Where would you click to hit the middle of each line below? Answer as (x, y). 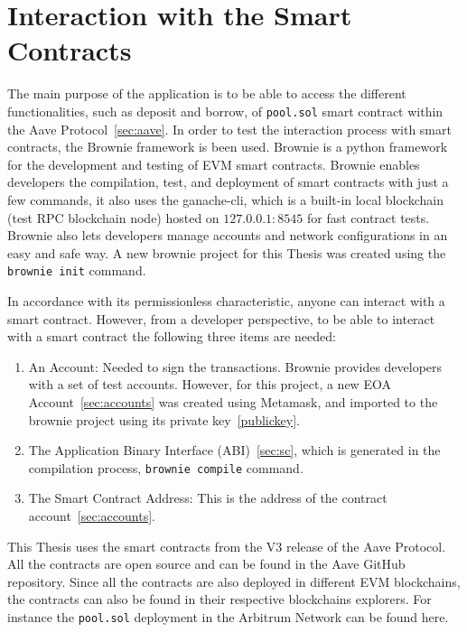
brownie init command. (77, 270)
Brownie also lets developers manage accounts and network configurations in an (228, 235)
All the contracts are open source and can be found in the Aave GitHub (206, 564)
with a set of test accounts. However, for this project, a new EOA (210, 384)
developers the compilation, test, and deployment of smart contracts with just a (228, 182)
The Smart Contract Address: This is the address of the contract (208, 498)
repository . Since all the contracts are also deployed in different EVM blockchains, (234, 581)
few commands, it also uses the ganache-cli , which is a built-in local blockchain (225, 199)
